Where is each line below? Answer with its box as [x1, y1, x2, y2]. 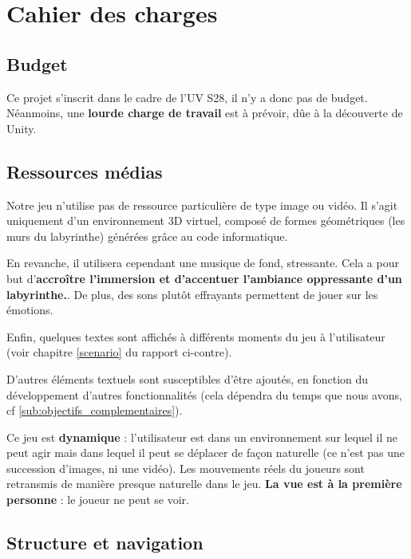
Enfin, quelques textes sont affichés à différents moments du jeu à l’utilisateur [6, 328, 385, 344]
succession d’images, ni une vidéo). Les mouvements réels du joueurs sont [6, 459, 365, 476]
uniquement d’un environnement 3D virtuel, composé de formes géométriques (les [6, 212, 405, 229]
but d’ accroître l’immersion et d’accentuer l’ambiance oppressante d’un [6, 270, 402, 286]
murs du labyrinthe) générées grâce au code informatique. [6, 227, 288, 244]
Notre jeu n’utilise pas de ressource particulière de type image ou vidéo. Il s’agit [6, 196, 398, 213]
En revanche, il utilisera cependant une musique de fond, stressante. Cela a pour [6, 254, 399, 271]
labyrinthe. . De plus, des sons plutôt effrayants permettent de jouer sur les [6, 285, 378, 302]
